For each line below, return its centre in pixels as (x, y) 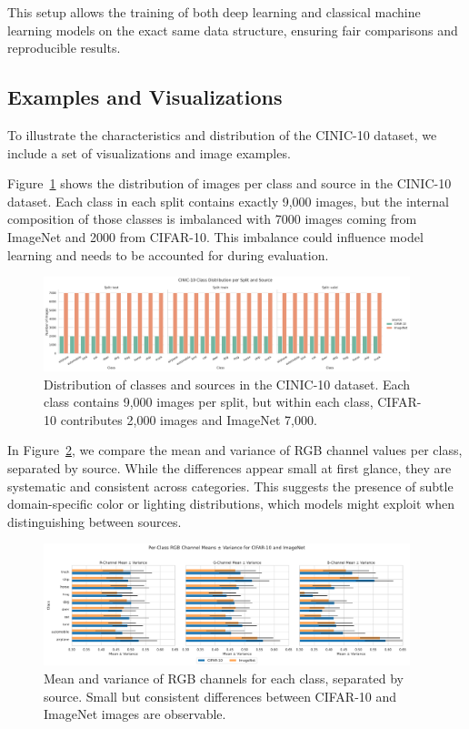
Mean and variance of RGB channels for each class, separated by (224, 678)
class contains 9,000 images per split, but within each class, (209, 402)
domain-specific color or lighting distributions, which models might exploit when (231, 504)
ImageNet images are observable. (135, 714)
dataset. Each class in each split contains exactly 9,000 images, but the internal (228, 201)
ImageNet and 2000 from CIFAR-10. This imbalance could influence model (215, 236)
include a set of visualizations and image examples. (149, 152)
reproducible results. (64, 48)
